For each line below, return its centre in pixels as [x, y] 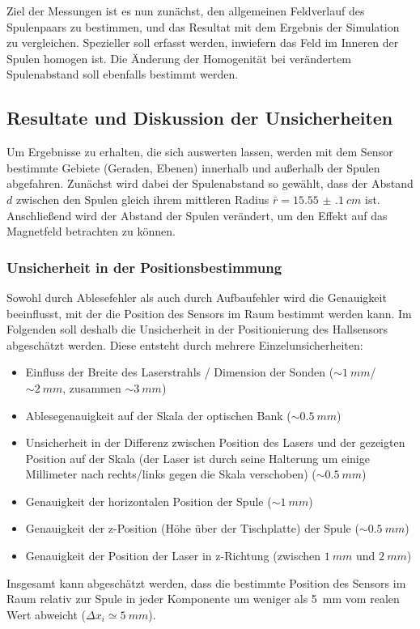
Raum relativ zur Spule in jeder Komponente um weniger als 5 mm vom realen [203, 599]
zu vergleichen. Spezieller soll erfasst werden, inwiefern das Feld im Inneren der [203, 42]
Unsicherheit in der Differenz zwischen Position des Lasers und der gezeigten [215, 442]
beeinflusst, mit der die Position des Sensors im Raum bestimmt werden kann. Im [209, 313]
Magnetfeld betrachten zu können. [91, 231]
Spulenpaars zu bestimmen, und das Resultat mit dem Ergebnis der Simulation [203, 26]
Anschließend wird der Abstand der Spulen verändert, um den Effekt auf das [197, 215]
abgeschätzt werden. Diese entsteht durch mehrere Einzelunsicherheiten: [185, 344]
